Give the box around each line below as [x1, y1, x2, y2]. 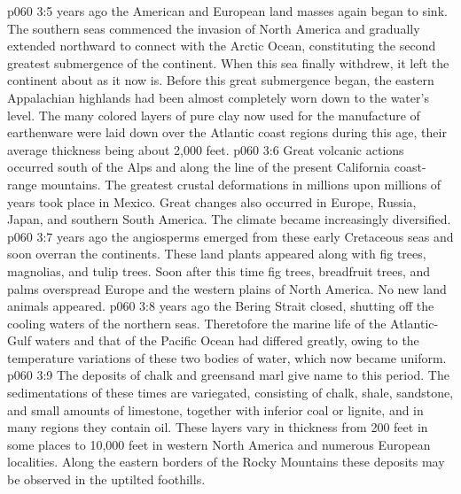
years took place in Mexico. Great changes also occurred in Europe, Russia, [7, 192, 417, 211]
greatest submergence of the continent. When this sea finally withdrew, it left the [7, 53, 449, 72]
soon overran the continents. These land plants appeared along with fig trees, [7, 244, 426, 263]
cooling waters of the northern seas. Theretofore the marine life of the [7, 313, 387, 332]
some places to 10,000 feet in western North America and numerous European [7, 435, 431, 453]
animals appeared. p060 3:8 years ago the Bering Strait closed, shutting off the [7, 297, 434, 315]
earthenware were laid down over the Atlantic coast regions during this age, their [7, 123, 447, 142]
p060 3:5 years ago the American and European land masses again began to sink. [7, 2, 448, 19]
